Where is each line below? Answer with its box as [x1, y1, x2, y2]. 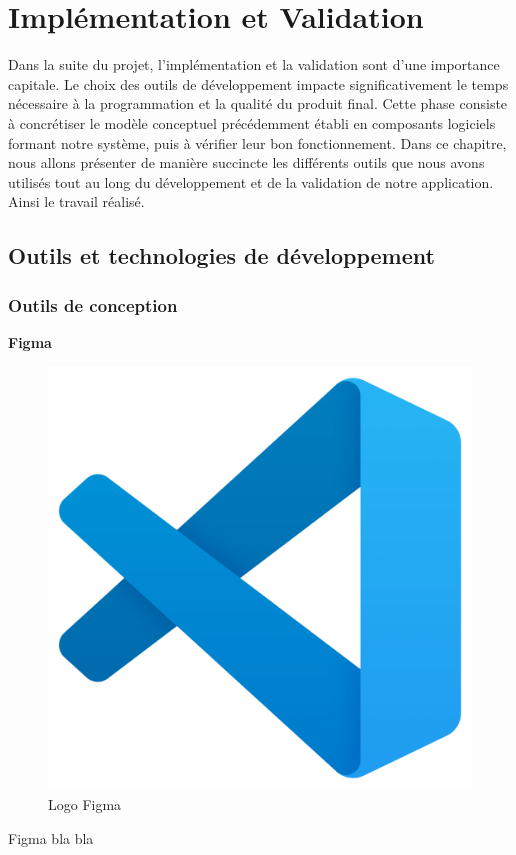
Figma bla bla [8, 827, 94, 848]
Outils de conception [8, 292, 178, 317]
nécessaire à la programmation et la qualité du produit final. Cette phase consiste [8, 93, 508, 114]
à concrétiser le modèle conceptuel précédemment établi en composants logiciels [8, 112, 496, 133]
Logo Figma [48, 794, 122, 815]
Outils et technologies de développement [8, 240, 435, 271]
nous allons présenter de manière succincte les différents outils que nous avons [8, 152, 485, 173]
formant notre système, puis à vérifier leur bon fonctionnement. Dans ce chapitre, [8, 132, 507, 153]
